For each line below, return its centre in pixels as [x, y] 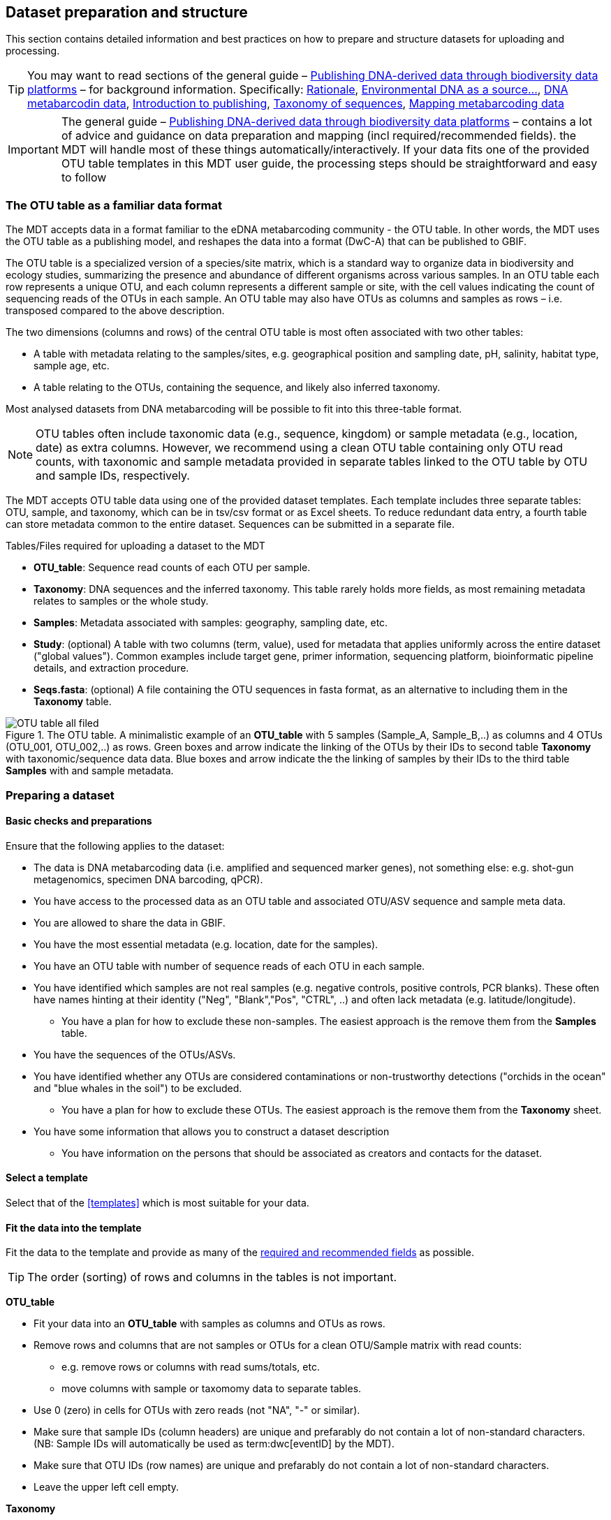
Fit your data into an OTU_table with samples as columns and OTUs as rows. [209, 1324]
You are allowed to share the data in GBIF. [130, 922]
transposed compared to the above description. [115, 311]
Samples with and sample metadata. [90, 771]
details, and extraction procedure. [111, 668]
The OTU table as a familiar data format [114, 205]
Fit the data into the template [74, 1227]
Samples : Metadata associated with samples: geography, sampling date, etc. [211, 623]
